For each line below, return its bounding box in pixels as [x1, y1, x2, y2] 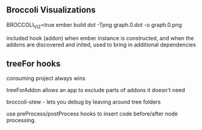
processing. [6, 117, 37, 124]
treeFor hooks [6, 59, 61, 69]
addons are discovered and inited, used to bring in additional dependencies [6, 41, 197, 48]
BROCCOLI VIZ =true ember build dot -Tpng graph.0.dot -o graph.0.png [6, 21, 182, 30]
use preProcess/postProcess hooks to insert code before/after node [6, 110, 178, 118]
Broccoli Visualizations [6, 5, 96, 15]
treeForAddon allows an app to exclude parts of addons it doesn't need [6, 87, 185, 94]
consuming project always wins [6, 74, 85, 82]
